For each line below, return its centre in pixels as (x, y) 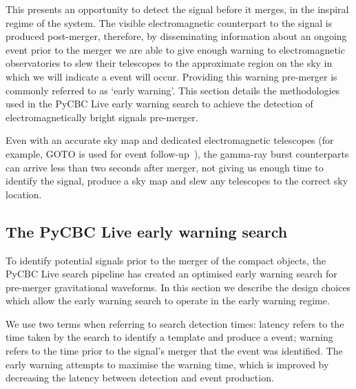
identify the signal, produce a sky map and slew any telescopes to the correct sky (177, 181)
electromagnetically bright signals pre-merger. (102, 117)
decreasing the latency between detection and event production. (140, 378)
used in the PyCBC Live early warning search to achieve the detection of (159, 104)
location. (24, 194)
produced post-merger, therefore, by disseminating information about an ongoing (176, 36)
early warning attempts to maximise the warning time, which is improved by (167, 364)
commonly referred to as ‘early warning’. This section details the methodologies (173, 90)
